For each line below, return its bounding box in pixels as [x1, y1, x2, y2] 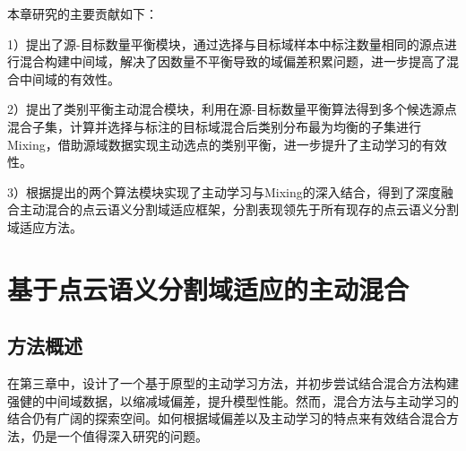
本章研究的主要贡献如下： [7, 4, 158, 22]
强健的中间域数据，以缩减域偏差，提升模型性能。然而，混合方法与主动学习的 [7, 391, 459, 410]
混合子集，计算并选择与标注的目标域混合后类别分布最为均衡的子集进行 [7, 117, 421, 135]
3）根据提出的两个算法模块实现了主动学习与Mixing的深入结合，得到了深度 [7, 182, 441, 201]
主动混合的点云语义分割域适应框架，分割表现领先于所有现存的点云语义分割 [19, 200, 459, 219]
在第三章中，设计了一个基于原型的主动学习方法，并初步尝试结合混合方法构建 [7, 374, 459, 393]
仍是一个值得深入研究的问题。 [31, 426, 208, 445]
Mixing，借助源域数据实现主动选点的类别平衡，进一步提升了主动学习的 [7, 134, 422, 153]
